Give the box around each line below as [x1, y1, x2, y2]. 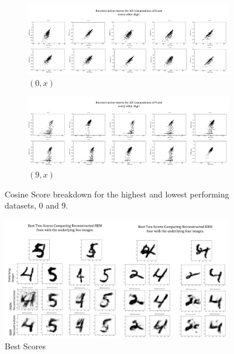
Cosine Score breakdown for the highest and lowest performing [5, 188, 229, 200]
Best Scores [5, 340, 46, 352]
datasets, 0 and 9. [5, 199, 68, 211]
